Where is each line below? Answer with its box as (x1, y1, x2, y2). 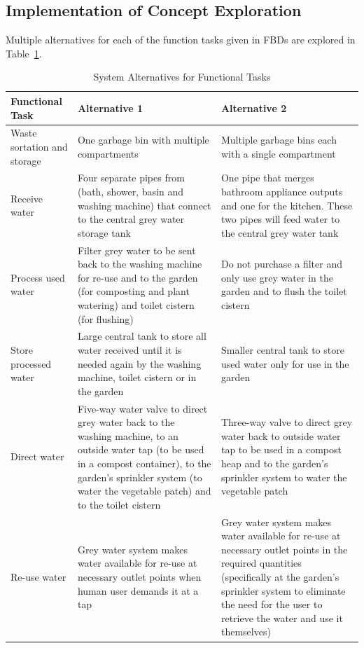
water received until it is (77, 343, 182, 357)
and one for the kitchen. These (220, 198, 353, 212)
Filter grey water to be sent (77, 242, 196, 257)
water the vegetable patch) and (77, 483, 211, 498)
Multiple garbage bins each (220, 132, 337, 147)
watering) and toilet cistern (77, 298, 195, 312)
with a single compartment (220, 146, 336, 160)
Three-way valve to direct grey (220, 415, 353, 429)
